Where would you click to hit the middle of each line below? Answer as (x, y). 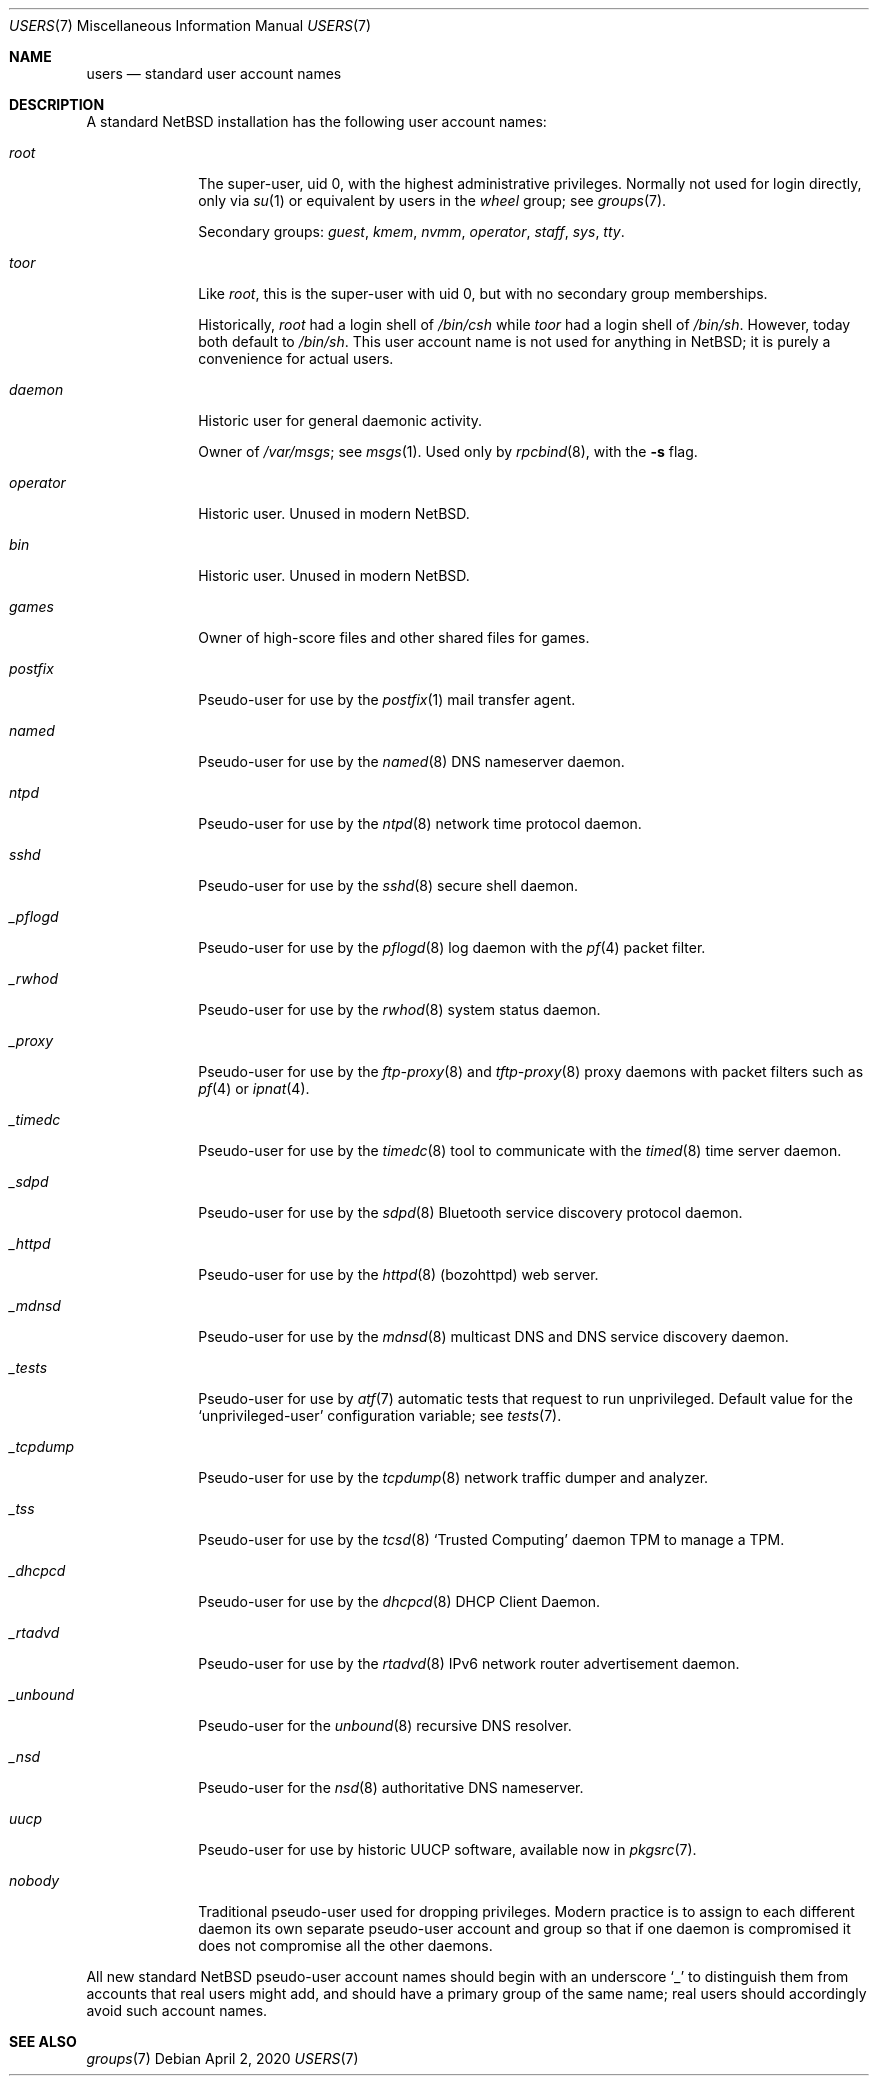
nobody (34, 1880)
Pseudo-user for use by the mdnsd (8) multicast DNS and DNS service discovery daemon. (493, 1336)
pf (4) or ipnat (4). (254, 1088)
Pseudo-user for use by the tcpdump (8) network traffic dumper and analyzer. (453, 1477)
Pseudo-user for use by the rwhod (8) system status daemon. (399, 1009)
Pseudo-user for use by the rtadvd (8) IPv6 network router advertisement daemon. (469, 1663)
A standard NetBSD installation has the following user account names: (316, 121)
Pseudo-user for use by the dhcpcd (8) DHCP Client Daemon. (399, 1601)
